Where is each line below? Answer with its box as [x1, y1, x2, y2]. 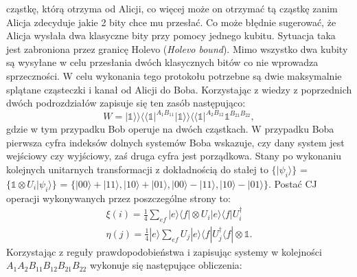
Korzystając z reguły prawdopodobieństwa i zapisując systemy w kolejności [6, 244, 322, 258]
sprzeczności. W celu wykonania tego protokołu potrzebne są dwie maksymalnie [6, 68, 342, 82]
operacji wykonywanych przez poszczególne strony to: [6, 190, 231, 205]
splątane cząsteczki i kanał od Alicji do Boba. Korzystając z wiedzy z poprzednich [6, 82, 352, 96]
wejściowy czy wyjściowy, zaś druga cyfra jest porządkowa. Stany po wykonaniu [6, 148, 342, 163]
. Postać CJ [268, 176, 317, 190]
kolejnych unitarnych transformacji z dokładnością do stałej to [6, 162, 268, 177]
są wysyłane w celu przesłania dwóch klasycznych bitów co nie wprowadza [6, 55, 319, 69]
